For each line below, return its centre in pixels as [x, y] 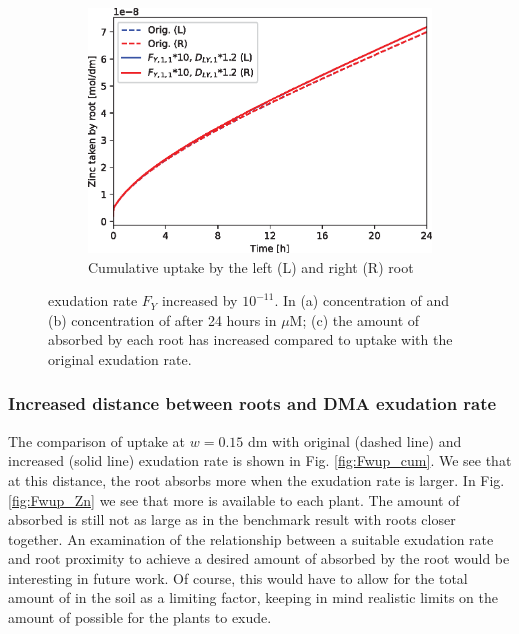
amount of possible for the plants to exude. [140, 617]
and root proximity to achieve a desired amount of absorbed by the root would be [259, 558]
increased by [199, 300]
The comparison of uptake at [97, 440]
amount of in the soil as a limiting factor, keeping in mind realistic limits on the [253, 597]
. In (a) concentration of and [362, 300]
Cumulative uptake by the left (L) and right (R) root [251, 266]
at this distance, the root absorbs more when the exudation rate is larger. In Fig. [256, 479]
